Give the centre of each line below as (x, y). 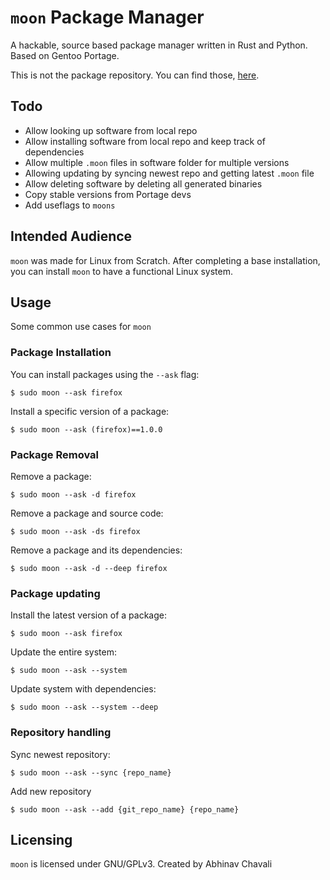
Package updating (55, 593)
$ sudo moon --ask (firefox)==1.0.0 (86, 429)
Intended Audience (71, 236)
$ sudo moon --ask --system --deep (84, 707)
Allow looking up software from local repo (111, 130)
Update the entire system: (64, 652)
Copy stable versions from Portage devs (108, 194)
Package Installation (61, 353)
